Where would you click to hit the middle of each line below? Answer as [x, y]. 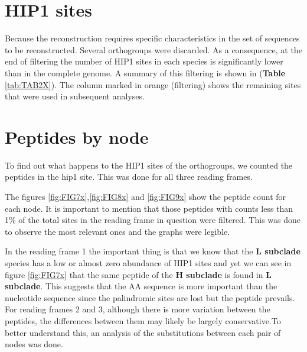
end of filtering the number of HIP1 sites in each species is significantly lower [144, 61]
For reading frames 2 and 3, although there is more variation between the [138, 309]
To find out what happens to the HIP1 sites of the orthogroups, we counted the [149, 165]
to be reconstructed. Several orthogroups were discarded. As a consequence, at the [153, 49]
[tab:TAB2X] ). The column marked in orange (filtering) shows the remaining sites [153, 84]
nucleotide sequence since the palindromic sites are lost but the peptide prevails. [150, 297]
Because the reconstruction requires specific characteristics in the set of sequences [152, 38]
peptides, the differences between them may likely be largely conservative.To [143, 320]
